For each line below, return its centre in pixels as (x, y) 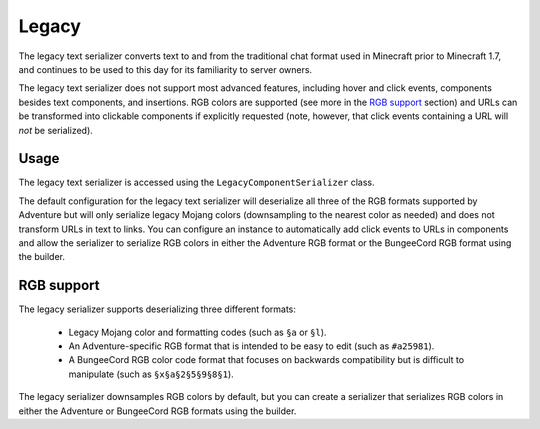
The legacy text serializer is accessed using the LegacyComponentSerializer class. (196, 182)
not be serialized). (56, 130)
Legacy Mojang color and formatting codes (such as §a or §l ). (197, 332)
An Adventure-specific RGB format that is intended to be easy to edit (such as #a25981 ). (251, 346)
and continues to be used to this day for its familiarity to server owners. (165, 69)
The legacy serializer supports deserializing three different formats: (157, 309)
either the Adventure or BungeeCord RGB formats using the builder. (157, 411)
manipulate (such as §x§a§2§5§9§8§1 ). (151, 374)
